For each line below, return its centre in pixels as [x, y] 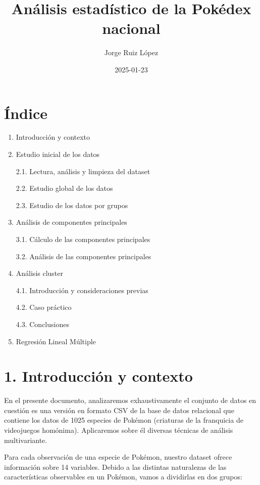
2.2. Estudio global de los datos [64, 188]
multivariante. [26, 440]
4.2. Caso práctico [44, 307]
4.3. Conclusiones [42, 324]
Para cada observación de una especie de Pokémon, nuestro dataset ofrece [118, 457]
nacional [131, 28]
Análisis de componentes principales [71, 222]
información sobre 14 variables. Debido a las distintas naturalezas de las [115, 467]
